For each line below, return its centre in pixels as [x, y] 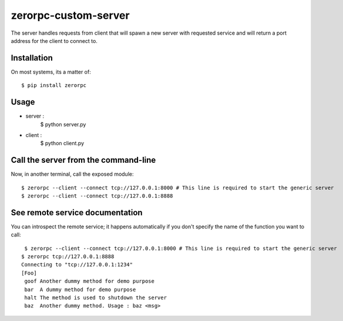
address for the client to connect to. [54, 41]
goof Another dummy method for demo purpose [90, 281]
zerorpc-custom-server [70, 15]
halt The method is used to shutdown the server [96, 298]
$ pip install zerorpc [54, 86]
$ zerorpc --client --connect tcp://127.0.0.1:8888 [97, 196]
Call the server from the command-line [83, 160]
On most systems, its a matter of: [51, 72]
